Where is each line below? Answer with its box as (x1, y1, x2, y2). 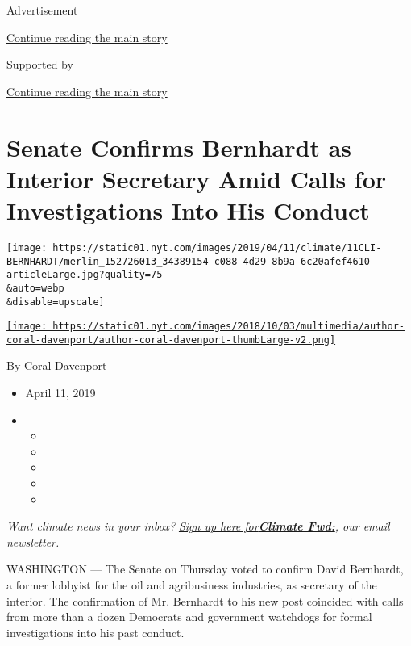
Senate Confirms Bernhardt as (6, 130, 352, 163)
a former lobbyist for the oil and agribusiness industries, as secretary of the (6, 577, 377, 593)
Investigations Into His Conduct (6, 193, 370, 226)
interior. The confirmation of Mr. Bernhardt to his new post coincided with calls (6, 592, 404, 609)
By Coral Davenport (6, 357, 107, 374)
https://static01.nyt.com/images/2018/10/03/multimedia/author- (52, 321, 405, 333)
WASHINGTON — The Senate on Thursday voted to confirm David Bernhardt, (6, 560, 404, 577)
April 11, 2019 (25, 384, 96, 401)
